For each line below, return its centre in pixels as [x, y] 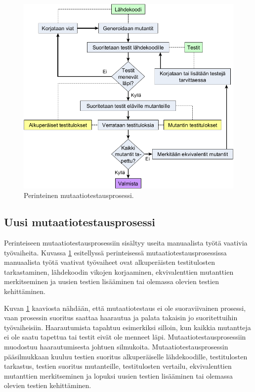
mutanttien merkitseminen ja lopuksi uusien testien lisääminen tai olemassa [118, 375]
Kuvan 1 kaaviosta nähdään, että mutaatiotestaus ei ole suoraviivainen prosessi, [125, 308]
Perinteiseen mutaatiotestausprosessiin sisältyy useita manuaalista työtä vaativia [126, 243]
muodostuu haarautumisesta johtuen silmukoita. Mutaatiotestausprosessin [116, 346]
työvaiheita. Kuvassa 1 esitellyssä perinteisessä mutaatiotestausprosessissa [115, 252]
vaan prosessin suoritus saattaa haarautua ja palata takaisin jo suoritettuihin [121, 318]
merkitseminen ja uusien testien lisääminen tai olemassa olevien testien [111, 281]
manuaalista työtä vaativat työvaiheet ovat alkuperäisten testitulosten [109, 262]
